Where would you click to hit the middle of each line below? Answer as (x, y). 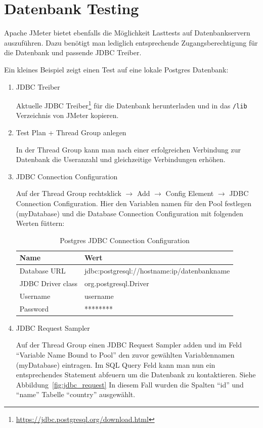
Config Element (190, 193)
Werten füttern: (40, 223)
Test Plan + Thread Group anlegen (71, 132)
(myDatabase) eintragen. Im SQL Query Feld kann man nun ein (116, 364)
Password (34, 308)
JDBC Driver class (48, 283)
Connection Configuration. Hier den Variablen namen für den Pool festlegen (134, 203)
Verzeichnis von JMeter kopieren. (67, 115)
